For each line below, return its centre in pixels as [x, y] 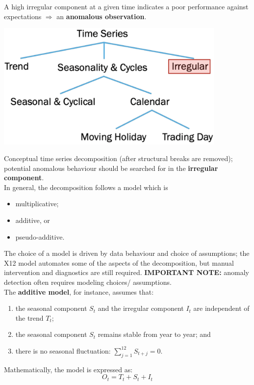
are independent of [221, 308]
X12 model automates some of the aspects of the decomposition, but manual [119, 262]
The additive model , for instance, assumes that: [79, 291]
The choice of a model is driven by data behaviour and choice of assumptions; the [127, 253]
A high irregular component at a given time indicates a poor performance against [126, 6]
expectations [23, 16]
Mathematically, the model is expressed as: [68, 369]
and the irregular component [141, 308]
